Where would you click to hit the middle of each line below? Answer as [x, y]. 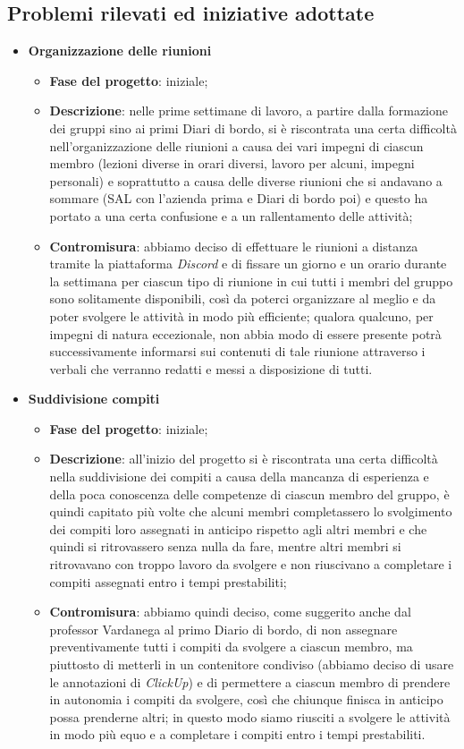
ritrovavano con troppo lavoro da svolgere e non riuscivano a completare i [251, 564]
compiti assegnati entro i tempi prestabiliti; [168, 581]
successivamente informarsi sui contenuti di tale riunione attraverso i [237, 351]
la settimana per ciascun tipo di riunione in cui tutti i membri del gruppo [251, 281]
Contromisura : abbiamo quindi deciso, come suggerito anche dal [230, 612]
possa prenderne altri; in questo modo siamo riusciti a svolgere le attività [250, 716]
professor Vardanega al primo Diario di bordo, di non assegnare [224, 629]
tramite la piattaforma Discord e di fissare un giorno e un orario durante [248, 264]
